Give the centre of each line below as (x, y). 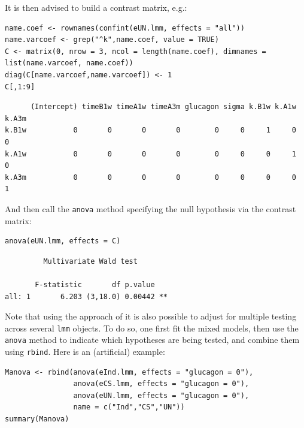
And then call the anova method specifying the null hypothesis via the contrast (151, 208)
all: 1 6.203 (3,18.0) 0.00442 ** (86, 296)
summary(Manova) (37, 419)
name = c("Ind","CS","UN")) (129, 407)
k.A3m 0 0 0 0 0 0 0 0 (151, 177)
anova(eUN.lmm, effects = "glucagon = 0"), (161, 395)
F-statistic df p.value (95, 284)
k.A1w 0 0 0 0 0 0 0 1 (151, 154)
